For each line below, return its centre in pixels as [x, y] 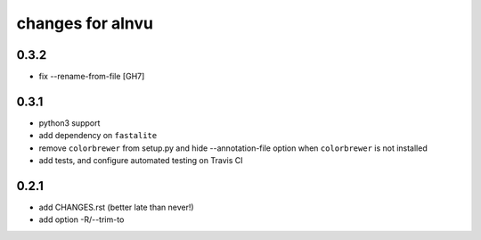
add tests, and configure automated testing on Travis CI [141, 161]
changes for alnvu [85, 23]
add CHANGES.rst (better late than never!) [117, 207]
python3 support [69, 123]
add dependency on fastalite [98, 136]
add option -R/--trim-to [82, 219]
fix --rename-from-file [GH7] [92, 77]
